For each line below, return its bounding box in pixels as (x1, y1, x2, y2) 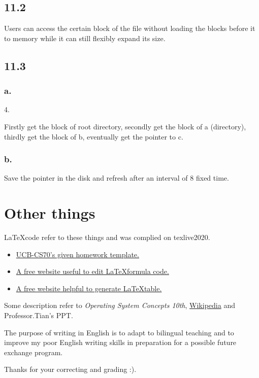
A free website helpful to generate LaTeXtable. (16, 283, 162, 293)
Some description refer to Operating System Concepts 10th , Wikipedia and (4, 300, 235, 311)
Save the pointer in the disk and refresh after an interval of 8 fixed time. (4, 173, 229, 183)
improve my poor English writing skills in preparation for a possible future (4, 337, 237, 348)
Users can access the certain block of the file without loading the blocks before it (4, 23, 255, 33)
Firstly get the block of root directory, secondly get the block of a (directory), (4, 121, 246, 131)
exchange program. (4, 347, 63, 357)
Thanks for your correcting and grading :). (4, 364, 137, 374)
